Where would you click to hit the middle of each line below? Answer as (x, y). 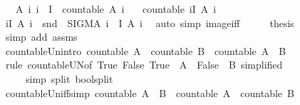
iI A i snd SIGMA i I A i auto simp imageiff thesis (150, 22)
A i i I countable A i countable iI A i (116, 9)
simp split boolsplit (69, 78)
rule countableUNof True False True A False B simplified (144, 65)
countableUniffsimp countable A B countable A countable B (150, 92)
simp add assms (41, 37)
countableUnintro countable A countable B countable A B (146, 50)
